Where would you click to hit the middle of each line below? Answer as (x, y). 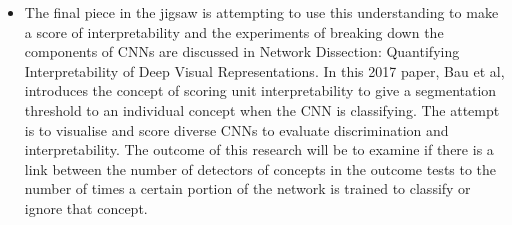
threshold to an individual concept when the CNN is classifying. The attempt (262, 109)
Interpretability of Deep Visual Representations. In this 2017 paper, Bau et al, (264, 70)
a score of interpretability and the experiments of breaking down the (234, 31)
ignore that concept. (86, 207)
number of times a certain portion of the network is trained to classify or (247, 188)
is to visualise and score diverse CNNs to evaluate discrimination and (236, 129)
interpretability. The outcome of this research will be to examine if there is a (259, 149)
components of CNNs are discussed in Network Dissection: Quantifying (242, 51)
